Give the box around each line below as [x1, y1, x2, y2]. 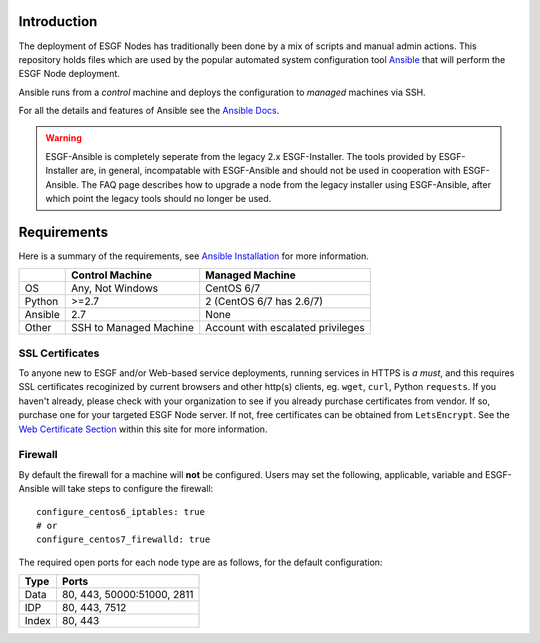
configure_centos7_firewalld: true [36, 534, 211, 545]
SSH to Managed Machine [71, 321, 195, 335]
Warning [45, 132, 82, 144]
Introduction [18, 13, 98, 30]
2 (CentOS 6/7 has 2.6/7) [205, 295, 324, 309]
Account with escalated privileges [205, 321, 365, 335]
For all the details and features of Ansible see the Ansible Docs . [18, 105, 280, 117]
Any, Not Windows [71, 281, 159, 295]
